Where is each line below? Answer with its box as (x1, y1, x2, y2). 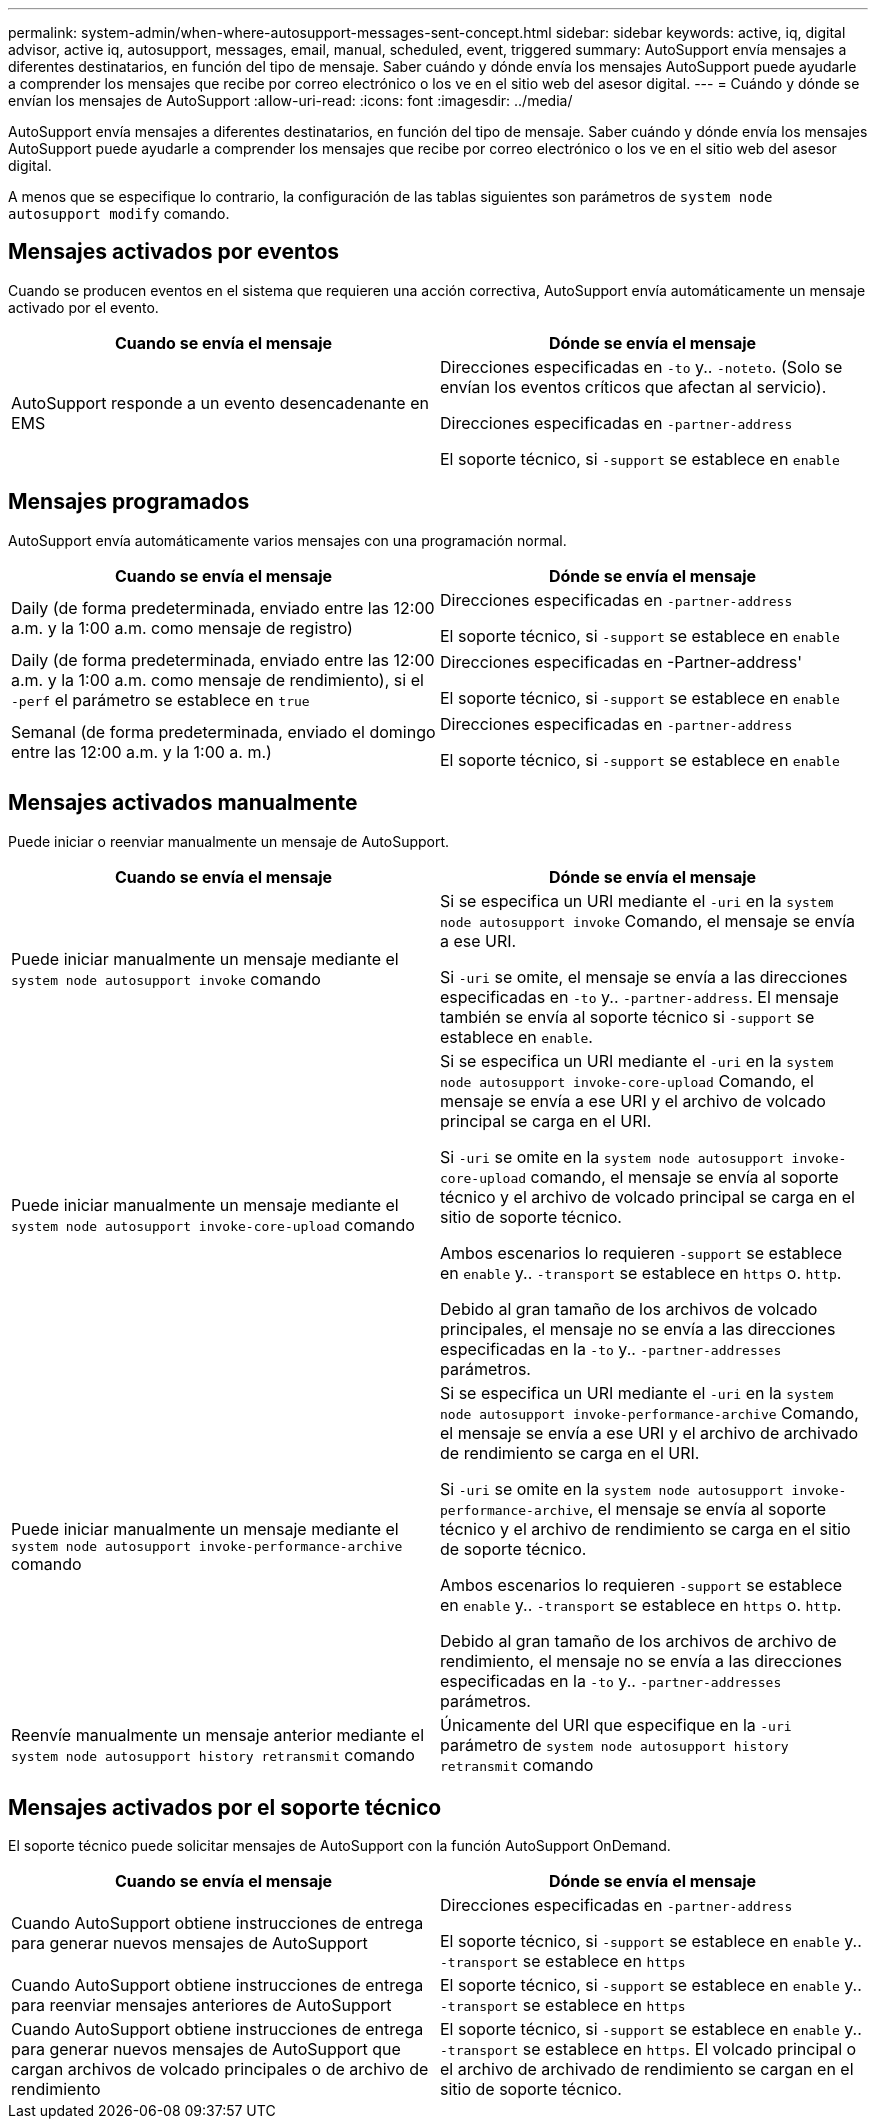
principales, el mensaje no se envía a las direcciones (440, 1318, 836, 1339)
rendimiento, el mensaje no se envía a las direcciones (440, 1650, 843, 1671)
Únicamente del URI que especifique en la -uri (440, 1714, 792, 1735)
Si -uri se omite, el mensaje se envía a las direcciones (440, 966, 848, 987)
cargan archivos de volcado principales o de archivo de (11, 2059, 429, 2080)
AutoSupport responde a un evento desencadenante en (11, 392, 429, 413)
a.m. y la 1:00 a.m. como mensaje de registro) (11, 617, 353, 638)
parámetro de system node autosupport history (440, 1734, 789, 1755)
